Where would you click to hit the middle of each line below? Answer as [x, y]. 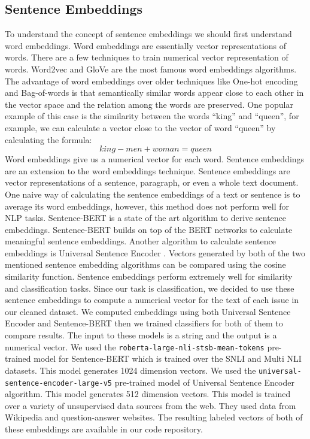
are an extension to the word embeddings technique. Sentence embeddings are [148, 170]
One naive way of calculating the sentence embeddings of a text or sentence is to [153, 194]
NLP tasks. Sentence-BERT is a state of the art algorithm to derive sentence [146, 218]
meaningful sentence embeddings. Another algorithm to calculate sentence [140, 241]
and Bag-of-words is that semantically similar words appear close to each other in [154, 93]
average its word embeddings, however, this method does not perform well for [147, 206]
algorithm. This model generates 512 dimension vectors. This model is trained [148, 394]
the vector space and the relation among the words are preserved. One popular [149, 104]
